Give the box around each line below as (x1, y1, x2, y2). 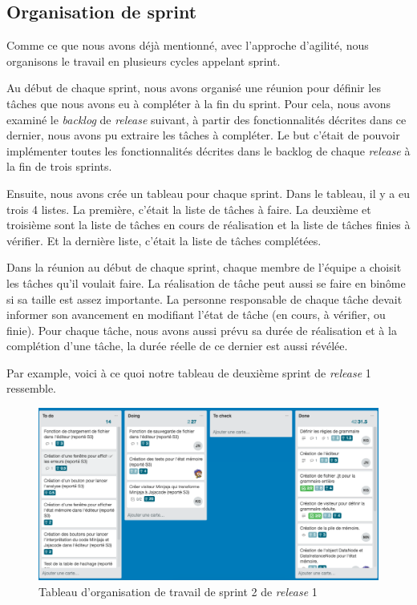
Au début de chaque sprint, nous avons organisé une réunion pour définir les (6, 79, 381, 96)
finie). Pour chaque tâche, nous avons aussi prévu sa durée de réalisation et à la (6, 321, 397, 338)
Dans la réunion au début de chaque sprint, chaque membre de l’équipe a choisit (6, 259, 402, 276)
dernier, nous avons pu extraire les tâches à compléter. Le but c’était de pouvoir (6, 127, 400, 143)
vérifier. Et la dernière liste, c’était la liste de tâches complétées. (6, 232, 322, 248)
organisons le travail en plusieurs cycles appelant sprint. (6, 52, 281, 69)
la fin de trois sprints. (6, 158, 112, 175)
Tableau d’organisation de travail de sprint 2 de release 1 (38, 583, 318, 599)
